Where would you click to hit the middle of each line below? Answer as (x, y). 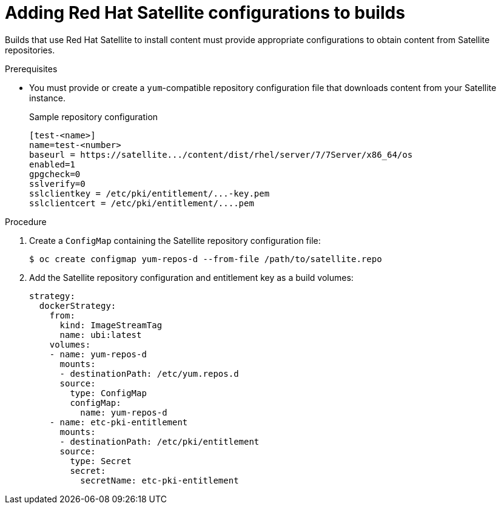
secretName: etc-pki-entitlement (160, 480)
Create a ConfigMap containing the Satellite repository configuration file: (175, 240)
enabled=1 (52, 164)
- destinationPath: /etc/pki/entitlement (160, 441)
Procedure (26, 221)
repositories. (30, 50)
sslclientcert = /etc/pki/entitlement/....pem (142, 203)
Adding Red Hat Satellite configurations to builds (205, 13)
